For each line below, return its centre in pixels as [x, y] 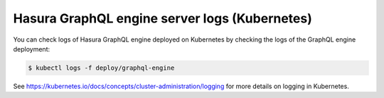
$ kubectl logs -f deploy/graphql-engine [101, 68]
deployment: [31, 49]
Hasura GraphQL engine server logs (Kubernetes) [162, 18]
